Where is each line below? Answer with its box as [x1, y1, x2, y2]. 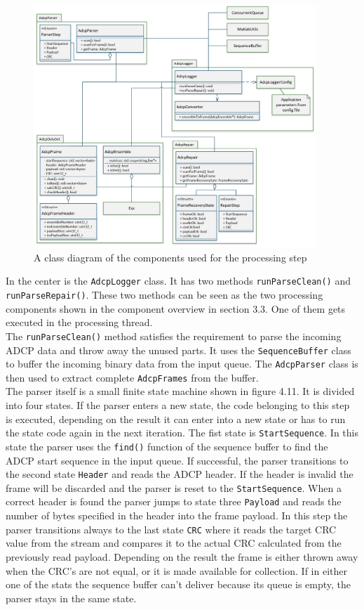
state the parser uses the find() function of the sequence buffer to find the [6, 439, 328, 453]
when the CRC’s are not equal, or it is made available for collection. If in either [6, 563, 347, 578]
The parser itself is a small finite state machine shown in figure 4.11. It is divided [6, 384, 355, 398]
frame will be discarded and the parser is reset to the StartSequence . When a [6, 480, 342, 495]
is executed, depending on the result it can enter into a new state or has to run [6, 411, 346, 426]
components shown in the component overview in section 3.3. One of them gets [6, 301, 346, 316]
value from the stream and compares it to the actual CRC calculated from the [6, 536, 342, 550]
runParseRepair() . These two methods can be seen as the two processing [6, 287, 323, 302]
